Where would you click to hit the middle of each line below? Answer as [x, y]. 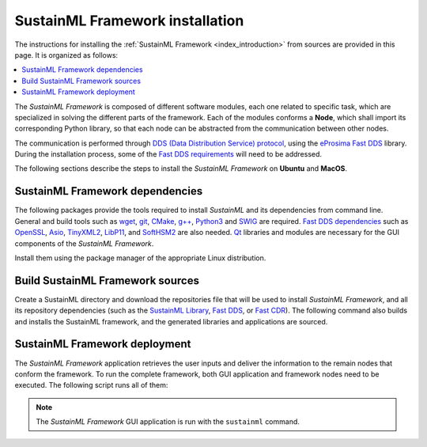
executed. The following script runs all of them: [91, 385]
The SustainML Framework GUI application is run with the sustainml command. [168, 422]
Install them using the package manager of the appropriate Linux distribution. [140, 258]
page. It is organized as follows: [66, 55]
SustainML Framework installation [129, 21]
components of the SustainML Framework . [84, 243]
